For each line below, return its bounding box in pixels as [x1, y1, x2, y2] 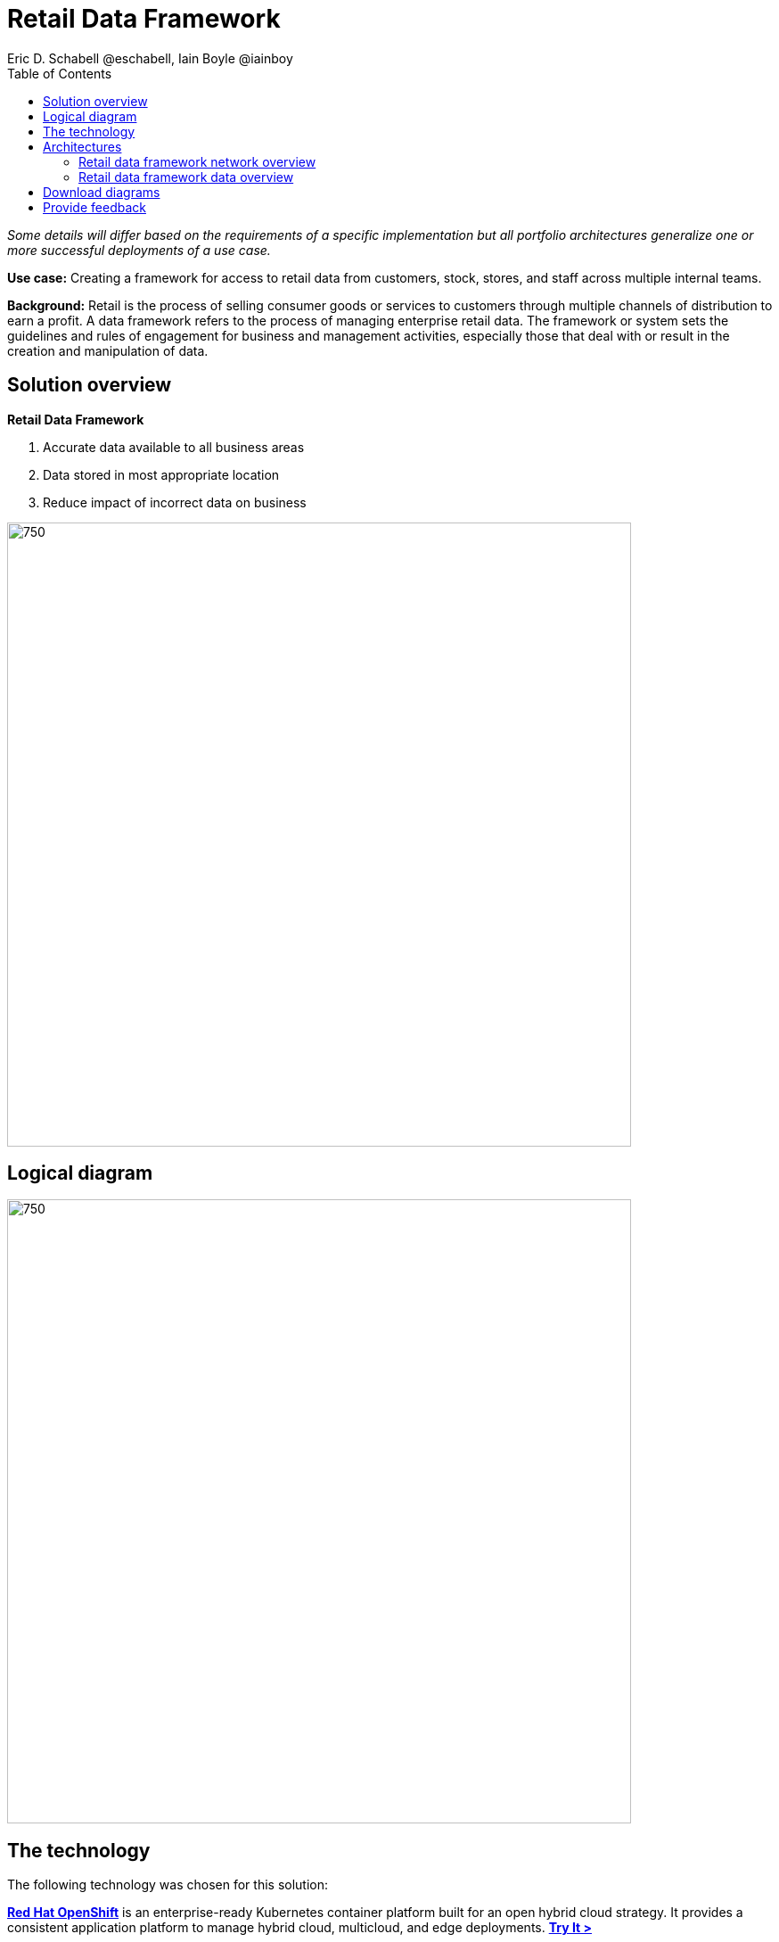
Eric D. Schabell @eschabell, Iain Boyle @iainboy [7, 50, 293, 66]
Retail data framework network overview [78, 153, 316, 169]
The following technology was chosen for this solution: [7, 1877, 329, 1893]
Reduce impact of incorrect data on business [43, 494, 307, 510]
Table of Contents [7, 65, 112, 81]
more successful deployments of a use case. [7, 242, 271, 258]
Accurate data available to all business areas [43, 439, 305, 455]
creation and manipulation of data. [7, 342, 209, 358]
